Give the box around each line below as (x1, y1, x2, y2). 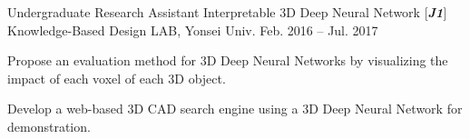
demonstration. (7, 116, 91, 135)
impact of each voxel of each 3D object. (7, 68, 226, 87)
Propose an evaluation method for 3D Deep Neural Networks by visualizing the (7, 51, 448, 70)
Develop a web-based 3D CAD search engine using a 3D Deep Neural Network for (7, 99, 463, 118)
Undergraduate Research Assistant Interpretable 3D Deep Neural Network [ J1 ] (7, 3, 447, 21)
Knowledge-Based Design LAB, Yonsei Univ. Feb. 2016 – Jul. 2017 (7, 20, 378, 39)
